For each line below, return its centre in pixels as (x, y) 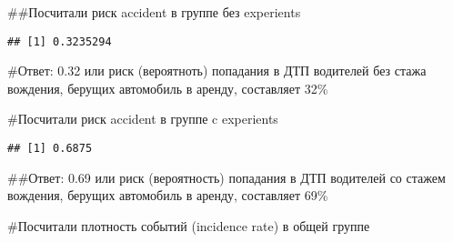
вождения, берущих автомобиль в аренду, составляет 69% (168, 195)
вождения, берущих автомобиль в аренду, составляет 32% (168, 88)
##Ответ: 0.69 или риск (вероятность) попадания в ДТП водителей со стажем (226, 177)
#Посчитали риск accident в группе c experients (143, 119)
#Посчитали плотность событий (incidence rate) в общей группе (189, 225)
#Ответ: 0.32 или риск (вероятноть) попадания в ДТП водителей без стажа (217, 71)
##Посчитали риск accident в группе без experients (154, 12)
